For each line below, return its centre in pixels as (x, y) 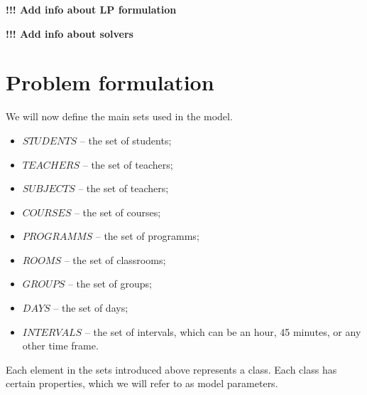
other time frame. (60, 346)
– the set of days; (91, 308)
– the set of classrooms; (115, 259)
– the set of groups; (110, 284)
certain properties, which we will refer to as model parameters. (142, 383)
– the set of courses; (117, 212)
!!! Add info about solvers (70, 33)
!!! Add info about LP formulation (91, 9)
